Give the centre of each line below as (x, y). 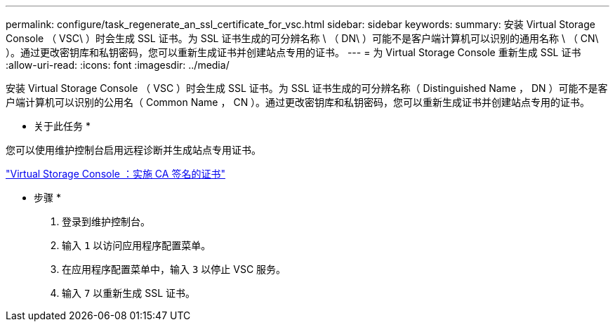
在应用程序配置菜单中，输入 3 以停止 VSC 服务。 (174, 269)
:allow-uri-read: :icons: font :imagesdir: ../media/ (118, 65)
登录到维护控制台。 (106, 221)
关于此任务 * (62, 126)
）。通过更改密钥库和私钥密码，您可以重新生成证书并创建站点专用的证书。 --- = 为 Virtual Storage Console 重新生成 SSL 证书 (293, 52)
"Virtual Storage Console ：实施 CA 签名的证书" (115, 174)
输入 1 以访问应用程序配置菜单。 (137, 245)
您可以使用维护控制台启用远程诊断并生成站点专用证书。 (133, 150)
